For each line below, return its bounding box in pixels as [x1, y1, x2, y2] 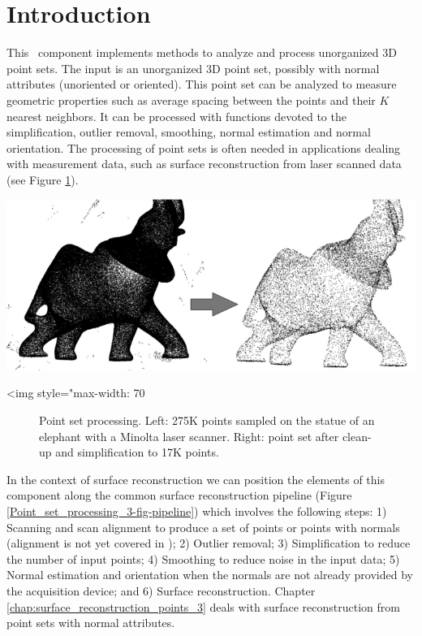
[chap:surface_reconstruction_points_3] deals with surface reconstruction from [6, 598, 400, 615]
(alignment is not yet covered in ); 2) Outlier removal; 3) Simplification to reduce [6, 534, 411, 552]
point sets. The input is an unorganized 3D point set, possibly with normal [6, 59, 380, 76]
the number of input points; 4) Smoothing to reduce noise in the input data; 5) [6, 550, 400, 567]
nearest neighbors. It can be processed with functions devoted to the [6, 107, 347, 124]
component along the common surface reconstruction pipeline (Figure [6, 487, 352, 504]
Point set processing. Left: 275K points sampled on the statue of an [39, 412, 375, 429]
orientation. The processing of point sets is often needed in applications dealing [6, 139, 401, 156]
